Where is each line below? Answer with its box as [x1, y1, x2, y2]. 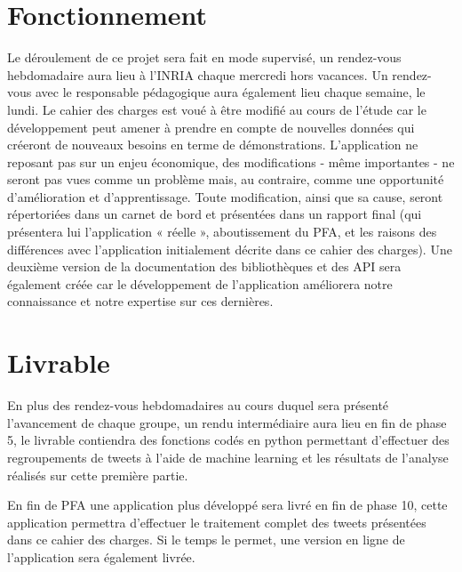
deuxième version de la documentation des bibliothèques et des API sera [7, 257, 402, 276]
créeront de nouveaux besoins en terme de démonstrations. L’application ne [7, 135, 418, 154]
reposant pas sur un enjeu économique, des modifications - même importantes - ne [7, 152, 455, 171]
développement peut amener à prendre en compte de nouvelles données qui [7, 117, 415, 136]
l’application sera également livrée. [7, 547, 195, 566]
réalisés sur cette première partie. [7, 465, 188, 484]
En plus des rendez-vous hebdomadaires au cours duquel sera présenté [7, 396, 389, 415]
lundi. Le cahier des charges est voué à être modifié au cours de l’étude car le [7, 100, 426, 118]
